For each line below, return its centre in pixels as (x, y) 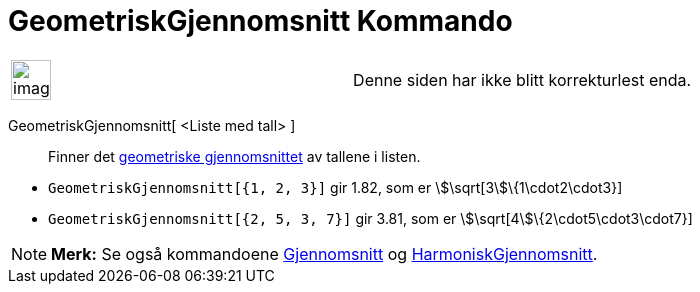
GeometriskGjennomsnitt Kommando (260, 21)
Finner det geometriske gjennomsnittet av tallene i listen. (234, 156)
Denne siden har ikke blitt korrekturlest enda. (522, 79)
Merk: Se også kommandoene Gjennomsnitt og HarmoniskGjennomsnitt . (324, 253)
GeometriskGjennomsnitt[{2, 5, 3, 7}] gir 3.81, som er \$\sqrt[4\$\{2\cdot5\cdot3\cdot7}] (370, 218)
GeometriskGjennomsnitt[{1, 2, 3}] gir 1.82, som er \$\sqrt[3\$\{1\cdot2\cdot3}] (335, 187)
